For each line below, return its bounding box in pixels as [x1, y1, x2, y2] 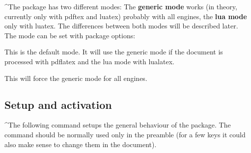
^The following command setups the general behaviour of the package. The [4, 120, 231, 130]
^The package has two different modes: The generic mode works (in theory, [4, 1, 237, 11]
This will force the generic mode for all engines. [4, 73, 147, 83]
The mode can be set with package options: [4, 30, 136, 40]
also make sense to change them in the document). [4, 139, 157, 149]
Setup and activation [4, 97, 112, 112]
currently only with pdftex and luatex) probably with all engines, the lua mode [4, 11, 247, 21]
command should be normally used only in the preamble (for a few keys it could [4, 129, 246, 139]
